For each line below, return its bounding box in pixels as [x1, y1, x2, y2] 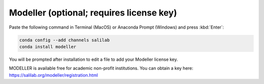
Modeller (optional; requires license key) [9, 7, 177, 18]
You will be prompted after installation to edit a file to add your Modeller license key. [9, 56, 178, 62]
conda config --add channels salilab [19, 37, 110, 43]
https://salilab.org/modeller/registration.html [9, 72, 98, 78]
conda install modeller [19, 44, 77, 50]
